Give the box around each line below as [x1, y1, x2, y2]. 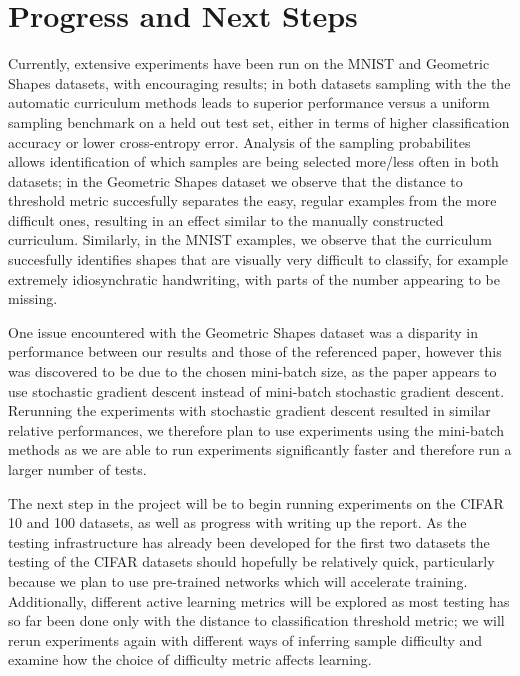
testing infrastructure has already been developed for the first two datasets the [8, 531, 490, 552]
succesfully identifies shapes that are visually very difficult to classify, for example [8, 249, 509, 270]
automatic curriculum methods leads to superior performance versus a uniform [8, 92, 490, 113]
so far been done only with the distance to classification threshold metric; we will [8, 610, 505, 631]
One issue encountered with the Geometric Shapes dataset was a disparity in [8, 321, 479, 342]
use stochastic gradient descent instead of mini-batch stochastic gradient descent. [8, 380, 505, 401]
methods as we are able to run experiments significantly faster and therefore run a [8, 439, 512, 460]
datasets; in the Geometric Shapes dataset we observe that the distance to [8, 170, 463, 191]
